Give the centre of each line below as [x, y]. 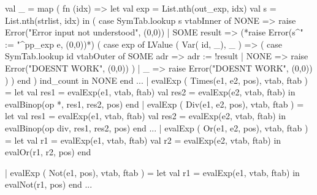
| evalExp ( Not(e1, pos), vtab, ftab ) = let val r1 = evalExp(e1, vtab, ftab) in [152, 172]
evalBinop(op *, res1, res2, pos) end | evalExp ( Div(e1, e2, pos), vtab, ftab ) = [155, 104]
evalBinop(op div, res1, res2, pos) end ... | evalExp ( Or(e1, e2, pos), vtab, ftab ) [157, 127]
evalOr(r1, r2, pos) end [48, 152]
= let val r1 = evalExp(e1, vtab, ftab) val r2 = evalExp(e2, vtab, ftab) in [143, 140]
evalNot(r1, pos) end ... [49, 184]
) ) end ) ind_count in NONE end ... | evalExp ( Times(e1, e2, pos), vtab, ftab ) [157, 80]
